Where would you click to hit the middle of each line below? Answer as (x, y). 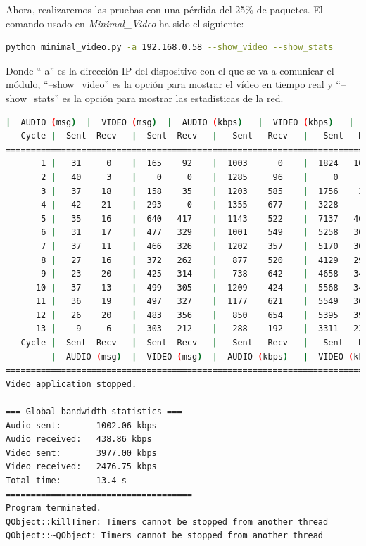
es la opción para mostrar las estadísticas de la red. (173, 97)
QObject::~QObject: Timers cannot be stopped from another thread (165, 536)
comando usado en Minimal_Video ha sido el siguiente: (125, 23)
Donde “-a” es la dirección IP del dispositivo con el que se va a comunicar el (170, 70)
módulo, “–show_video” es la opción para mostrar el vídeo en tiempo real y (169, 84)
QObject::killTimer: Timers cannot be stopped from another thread (167, 522)
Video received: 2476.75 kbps (81, 467)
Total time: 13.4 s (66, 481)
